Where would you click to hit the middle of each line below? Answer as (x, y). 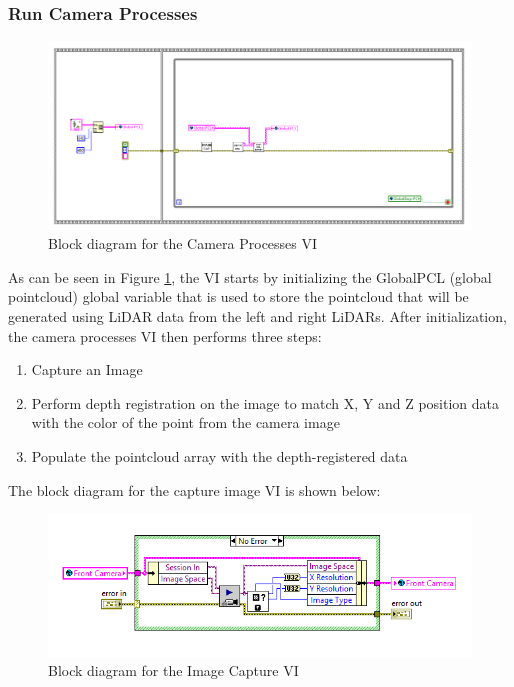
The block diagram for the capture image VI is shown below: (194, 489)
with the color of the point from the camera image (185, 422)
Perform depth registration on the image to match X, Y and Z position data (265, 402)
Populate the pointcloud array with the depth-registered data (219, 455)
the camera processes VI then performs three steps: (165, 335)
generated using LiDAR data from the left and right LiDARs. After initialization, (257, 315)
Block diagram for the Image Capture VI (173, 670)
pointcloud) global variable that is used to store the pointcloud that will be (238, 296)
